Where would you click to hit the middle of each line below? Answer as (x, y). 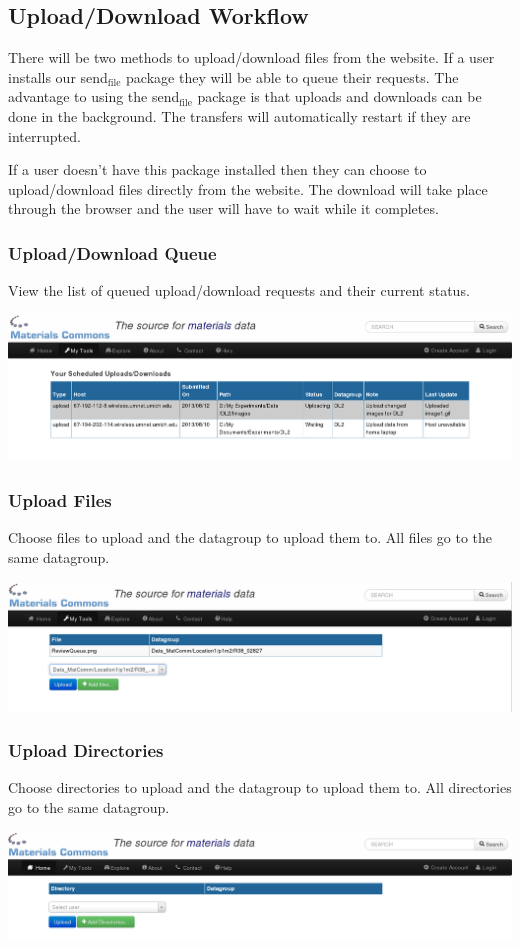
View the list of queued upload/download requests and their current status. (239, 290)
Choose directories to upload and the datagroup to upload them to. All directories (260, 787)
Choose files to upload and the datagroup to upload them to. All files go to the (250, 537)
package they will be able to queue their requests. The (292, 76)
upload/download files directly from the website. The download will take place (248, 188)
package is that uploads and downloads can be (339, 96)
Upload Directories (86, 750)
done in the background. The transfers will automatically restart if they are (239, 115)
